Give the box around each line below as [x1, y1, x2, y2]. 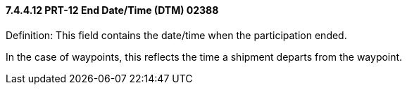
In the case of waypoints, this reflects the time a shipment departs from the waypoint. [6, 50, 403, 63]
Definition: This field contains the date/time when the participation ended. [6, 29, 347, 41]
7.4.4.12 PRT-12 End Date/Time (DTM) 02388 [6, 4, 219, 16]
